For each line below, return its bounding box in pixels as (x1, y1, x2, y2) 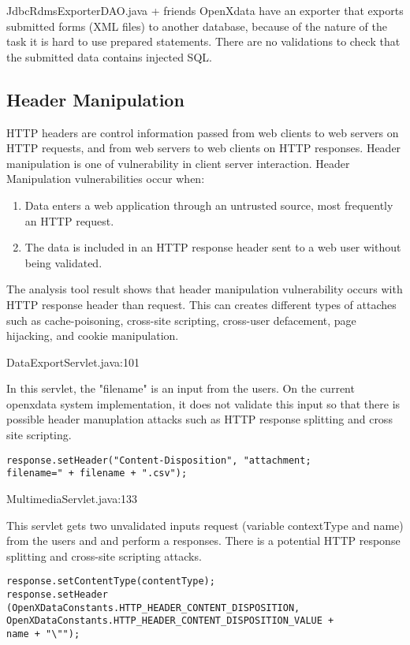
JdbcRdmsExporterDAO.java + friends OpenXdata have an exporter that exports (6, 2, 404, 18)
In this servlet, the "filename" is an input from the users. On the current (6, 380, 355, 397)
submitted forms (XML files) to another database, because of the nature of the (6, 17, 387, 34)
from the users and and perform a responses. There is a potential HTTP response (6, 532, 401, 549)
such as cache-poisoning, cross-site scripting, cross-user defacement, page (6, 311, 356, 328)
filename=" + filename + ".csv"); (6, 468, 188, 479)
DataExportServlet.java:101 (6, 353, 140, 370)
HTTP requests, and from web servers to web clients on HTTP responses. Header (6, 140, 401, 156)
